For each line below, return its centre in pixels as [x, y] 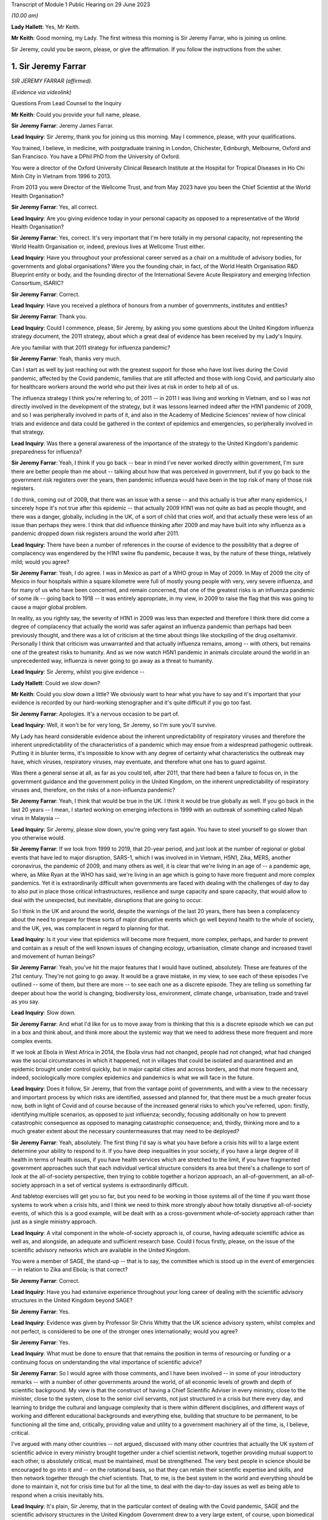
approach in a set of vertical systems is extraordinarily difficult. [110, 1185]
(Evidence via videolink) [41, 92]
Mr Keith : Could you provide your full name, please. [76, 114]
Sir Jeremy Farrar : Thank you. [49, 317]
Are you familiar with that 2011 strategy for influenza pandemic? [91, 347]
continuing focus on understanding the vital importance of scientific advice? [107, 1362]
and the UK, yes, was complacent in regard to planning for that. [91, 928]
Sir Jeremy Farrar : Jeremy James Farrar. [63, 126]
